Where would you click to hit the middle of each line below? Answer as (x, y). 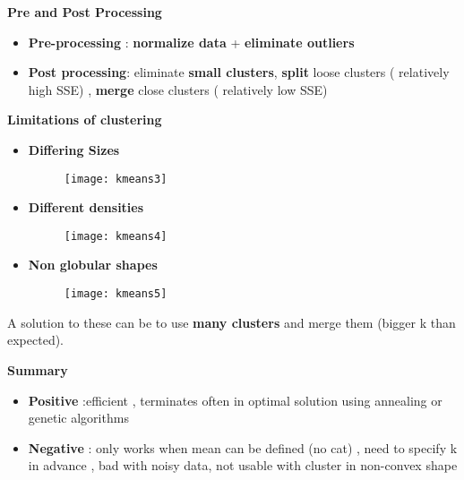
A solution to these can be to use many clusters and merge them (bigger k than (232, 322)
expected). (35, 340)
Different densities (86, 207)
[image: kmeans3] (116, 179)
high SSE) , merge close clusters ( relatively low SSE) (178, 89)
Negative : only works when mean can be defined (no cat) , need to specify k (243, 447)
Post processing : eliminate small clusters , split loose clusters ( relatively (239, 72)
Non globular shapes (93, 265)
